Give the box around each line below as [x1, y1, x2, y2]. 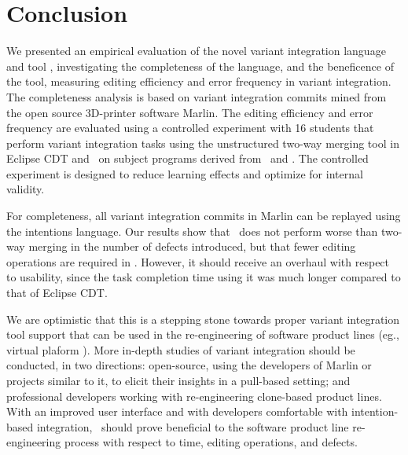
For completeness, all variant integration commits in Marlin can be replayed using [6, 207, 401, 224]
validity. [6, 181, 45, 197]
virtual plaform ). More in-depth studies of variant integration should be [6, 341, 355, 358]
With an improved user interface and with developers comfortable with [6, 403, 348, 420]
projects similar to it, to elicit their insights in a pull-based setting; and [6, 372, 351, 388]
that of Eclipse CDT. [6, 284, 108, 301]
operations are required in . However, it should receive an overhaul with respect [6, 253, 390, 270]
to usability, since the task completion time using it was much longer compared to [6, 269, 401, 285]
